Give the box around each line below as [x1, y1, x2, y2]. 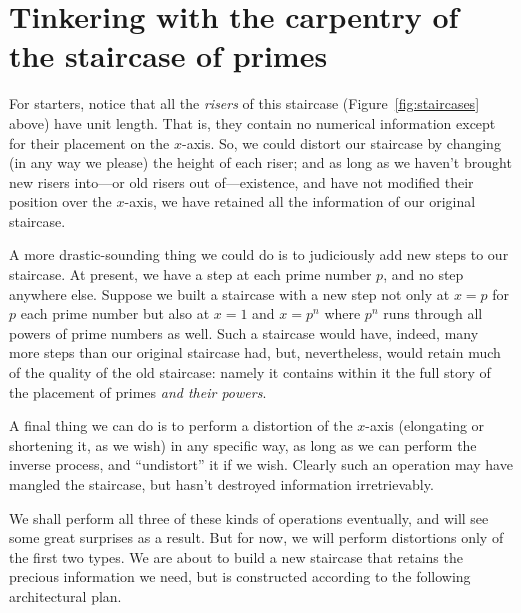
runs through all [383, 303, 483, 324]
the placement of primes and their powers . [9, 381, 267, 402]
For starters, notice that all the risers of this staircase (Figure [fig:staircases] [9, 93, 480, 114]
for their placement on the [9, 132, 170, 153]
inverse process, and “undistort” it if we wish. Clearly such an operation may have [9, 454, 513, 475]
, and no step [383, 264, 464, 285]
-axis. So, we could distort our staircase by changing [181, 132, 501, 153]
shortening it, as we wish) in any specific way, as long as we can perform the [9, 434, 477, 455]
